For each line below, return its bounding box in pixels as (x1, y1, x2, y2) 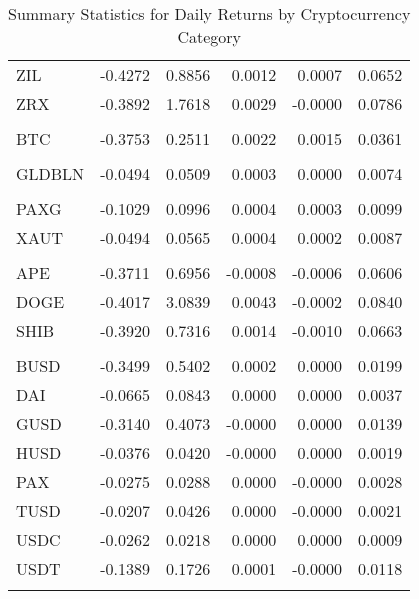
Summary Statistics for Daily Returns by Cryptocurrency (8, 2, 411, 25)
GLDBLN (16, 162, 85, 185)
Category (177, 25, 241, 48)
